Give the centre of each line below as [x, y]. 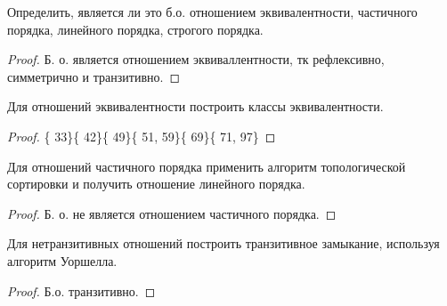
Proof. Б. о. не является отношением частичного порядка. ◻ [172, 213]
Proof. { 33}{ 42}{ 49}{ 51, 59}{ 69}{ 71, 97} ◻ [142, 136]
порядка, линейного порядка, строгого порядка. [135, 29]
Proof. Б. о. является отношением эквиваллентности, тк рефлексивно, [196, 59]
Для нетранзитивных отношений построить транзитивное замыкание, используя [223, 243]
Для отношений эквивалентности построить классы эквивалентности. [195, 106]
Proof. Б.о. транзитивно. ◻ [81, 290]
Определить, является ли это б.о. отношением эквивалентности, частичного [212, 12]
